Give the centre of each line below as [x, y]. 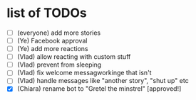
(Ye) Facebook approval [52, 41]
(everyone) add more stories [59, 33]
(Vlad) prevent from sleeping [59, 65]
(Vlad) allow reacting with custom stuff [74, 57]
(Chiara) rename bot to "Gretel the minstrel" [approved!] [99, 89]
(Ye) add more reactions [52, 49]
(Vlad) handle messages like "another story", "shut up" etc [103, 81]
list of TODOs [47, 13]
